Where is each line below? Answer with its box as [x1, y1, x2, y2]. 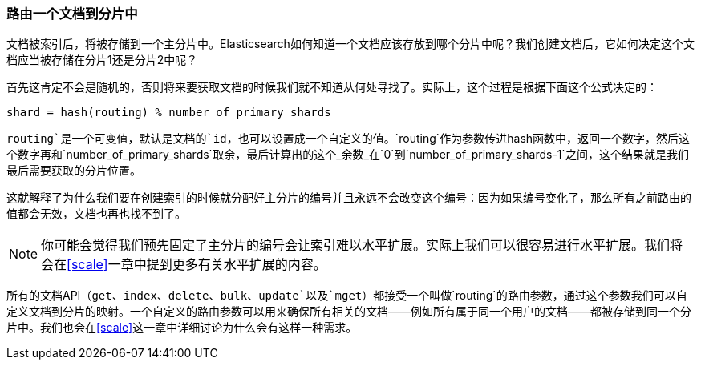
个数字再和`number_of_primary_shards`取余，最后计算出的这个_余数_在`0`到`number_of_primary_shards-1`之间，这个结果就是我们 [6, 147, 690, 162]
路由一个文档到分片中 [6, 6, 138, 22]
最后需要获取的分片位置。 [6, 163, 141, 178]
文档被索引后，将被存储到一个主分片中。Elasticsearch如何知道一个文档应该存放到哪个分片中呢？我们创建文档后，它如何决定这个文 [6, 37, 695, 51]
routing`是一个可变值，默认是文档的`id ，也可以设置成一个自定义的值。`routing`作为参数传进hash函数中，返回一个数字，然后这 [6, 131, 691, 146]
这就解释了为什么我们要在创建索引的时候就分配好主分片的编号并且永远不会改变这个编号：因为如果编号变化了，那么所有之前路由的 [6, 191, 691, 205]
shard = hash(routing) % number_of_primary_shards [6, 106, 331, 119]
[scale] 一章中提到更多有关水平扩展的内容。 [67, 256, 326, 273]
